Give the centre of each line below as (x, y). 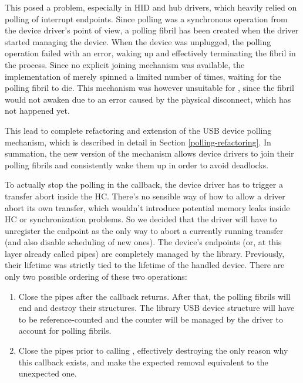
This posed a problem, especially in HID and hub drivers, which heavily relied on (151, 7)
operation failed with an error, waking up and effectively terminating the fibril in (150, 53)
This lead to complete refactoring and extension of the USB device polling (138, 130)
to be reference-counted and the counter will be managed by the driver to (151, 319)
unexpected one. (48, 373)
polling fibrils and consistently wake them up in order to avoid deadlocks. (137, 165)
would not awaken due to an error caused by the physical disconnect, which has (148, 99)
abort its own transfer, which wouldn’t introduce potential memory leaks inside (147, 207)
